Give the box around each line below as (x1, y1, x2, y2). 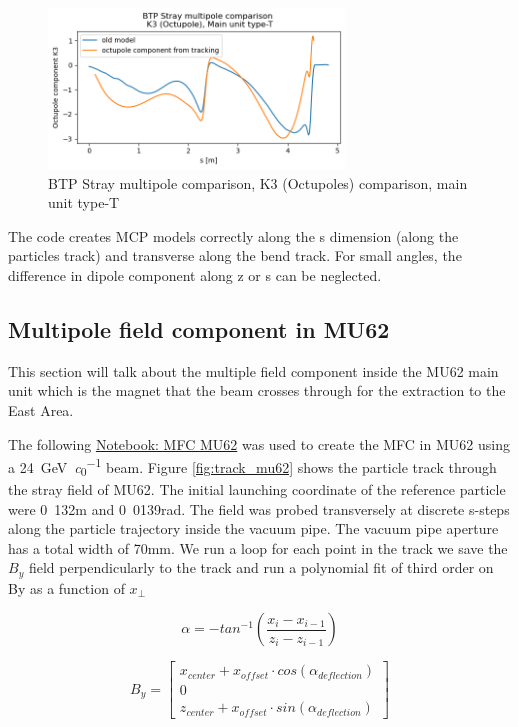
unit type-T (48, 192, 120, 213)
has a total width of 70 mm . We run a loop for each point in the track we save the (8, 537, 508, 558)
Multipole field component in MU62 (8, 313, 390, 344)
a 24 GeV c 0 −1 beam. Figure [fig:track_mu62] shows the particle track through (8, 454, 497, 480)
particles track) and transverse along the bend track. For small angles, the (8, 245, 462, 266)
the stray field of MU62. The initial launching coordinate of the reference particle (8, 478, 506, 499)
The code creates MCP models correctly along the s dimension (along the (8, 225, 459, 246)
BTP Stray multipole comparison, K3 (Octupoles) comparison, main (48, 172, 468, 193)
